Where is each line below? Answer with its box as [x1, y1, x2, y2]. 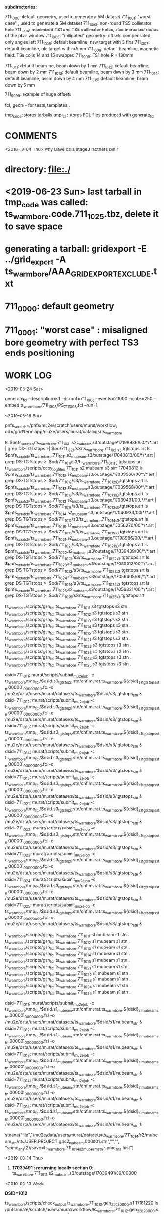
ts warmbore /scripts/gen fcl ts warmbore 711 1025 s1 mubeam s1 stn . [5, 989, 131, 996]
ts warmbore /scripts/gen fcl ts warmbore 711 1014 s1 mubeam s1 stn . [5, 951, 131, 958]
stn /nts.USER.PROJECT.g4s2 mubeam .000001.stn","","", [11, 1138, 120, 1145]
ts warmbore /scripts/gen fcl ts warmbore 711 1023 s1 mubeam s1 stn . [5, 976, 131, 983]
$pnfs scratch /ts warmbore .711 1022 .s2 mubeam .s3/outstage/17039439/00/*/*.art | [5, 548, 158, 555]
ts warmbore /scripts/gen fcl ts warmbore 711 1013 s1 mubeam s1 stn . [5, 944, 130, 951]
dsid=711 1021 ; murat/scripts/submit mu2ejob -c [5, 799, 95, 806]
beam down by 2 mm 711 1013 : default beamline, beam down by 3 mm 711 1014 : [5, 69, 159, 76]
